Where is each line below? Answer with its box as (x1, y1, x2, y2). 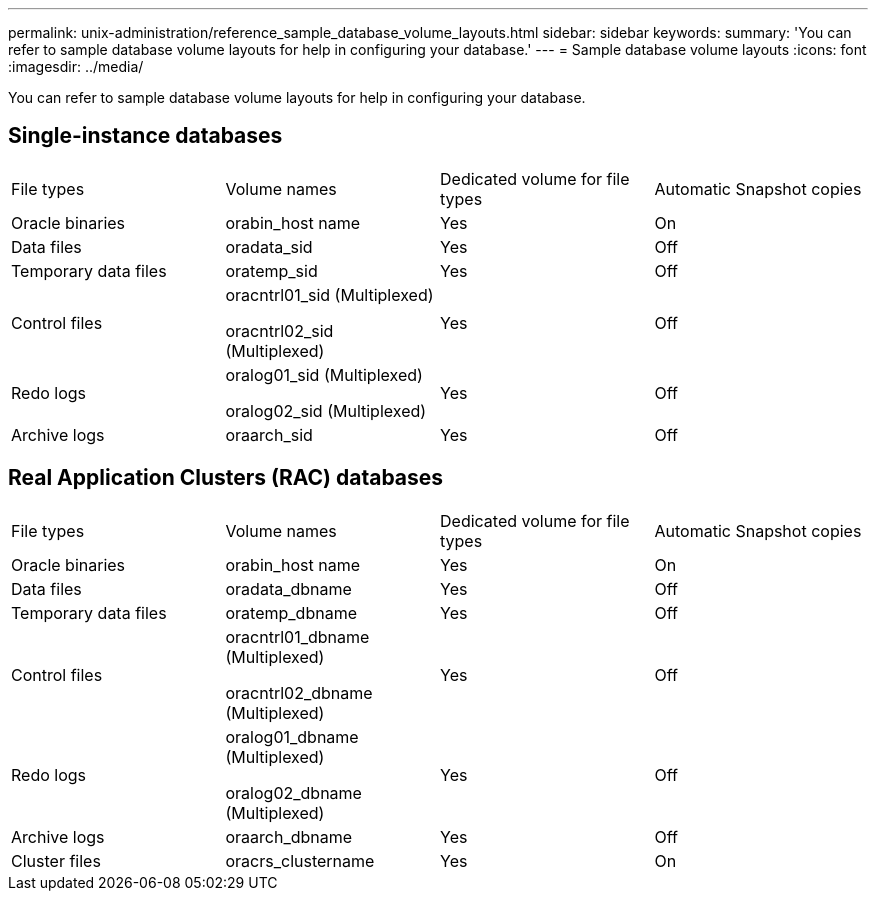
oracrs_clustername (225, 850, 375, 871)
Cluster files (11, 850, 101, 871)
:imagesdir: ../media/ (8, 58, 144, 75)
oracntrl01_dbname (225, 626, 370, 647)
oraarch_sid (225, 424, 313, 445)
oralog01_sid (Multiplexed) (225, 364, 423, 385)
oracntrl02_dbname (225, 682, 373, 703)
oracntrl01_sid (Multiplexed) (225, 284, 434, 305)
